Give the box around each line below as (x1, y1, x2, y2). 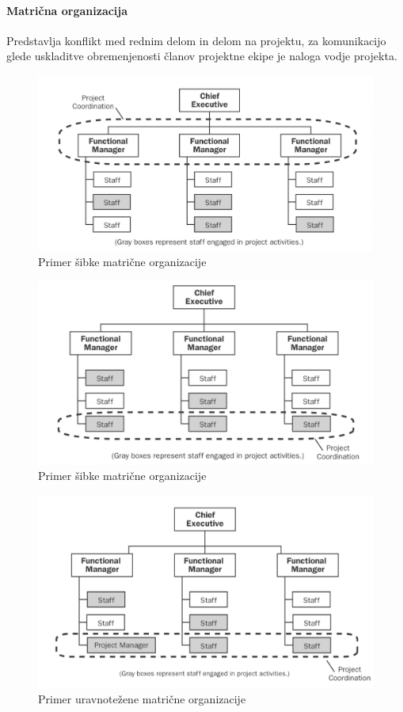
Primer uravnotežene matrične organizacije (38, 691, 246, 707)
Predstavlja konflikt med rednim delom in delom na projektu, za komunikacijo (6, 32, 386, 48)
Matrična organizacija (6, 2, 128, 18)
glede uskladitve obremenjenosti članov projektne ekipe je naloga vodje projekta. (6, 48, 397, 64)
